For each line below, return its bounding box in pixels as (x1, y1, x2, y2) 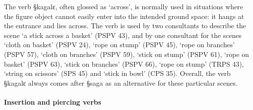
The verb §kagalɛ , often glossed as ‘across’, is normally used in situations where (4, 1, 243, 11)
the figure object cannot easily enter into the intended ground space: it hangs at (4, 11, 244, 21)
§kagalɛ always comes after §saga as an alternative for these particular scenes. (4, 77, 238, 88)
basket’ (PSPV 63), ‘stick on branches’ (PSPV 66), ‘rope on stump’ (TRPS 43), (4, 58, 244, 69)
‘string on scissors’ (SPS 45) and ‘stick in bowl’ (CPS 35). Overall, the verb (4, 68, 231, 78)
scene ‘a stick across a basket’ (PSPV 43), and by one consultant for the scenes (4, 30, 242, 40)
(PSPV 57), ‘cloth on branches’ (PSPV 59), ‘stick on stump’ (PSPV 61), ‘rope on (4, 49, 249, 59)
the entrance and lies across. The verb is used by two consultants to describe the (4, 20, 246, 31)
